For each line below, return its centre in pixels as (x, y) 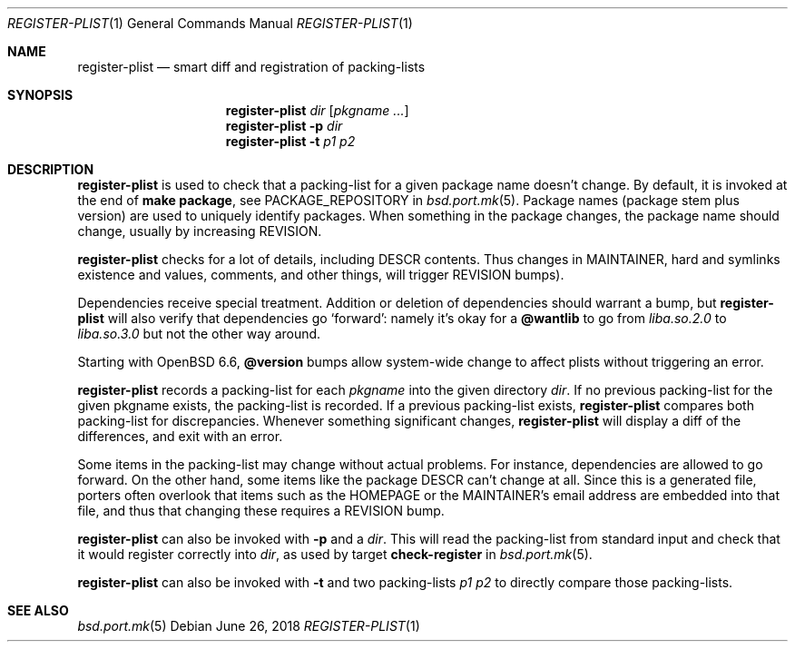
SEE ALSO (38, 610)
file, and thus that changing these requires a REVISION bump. (261, 511)
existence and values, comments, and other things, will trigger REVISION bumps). (321, 275)
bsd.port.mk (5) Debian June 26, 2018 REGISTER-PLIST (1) (249, 626)
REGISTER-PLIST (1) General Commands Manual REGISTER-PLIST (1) (210, 23)
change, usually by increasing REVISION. (200, 231)
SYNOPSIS (40, 95)
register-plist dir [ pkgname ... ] (317, 110)
